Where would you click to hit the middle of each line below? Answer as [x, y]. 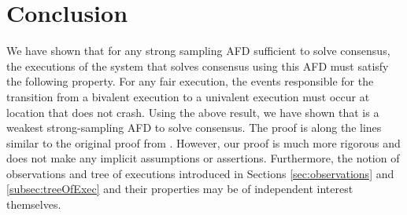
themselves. [34, 204]
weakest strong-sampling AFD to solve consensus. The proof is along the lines [194, 128]
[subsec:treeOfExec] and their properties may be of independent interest [180, 189]
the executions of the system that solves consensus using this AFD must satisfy [198, 66]
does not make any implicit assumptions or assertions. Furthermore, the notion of [203, 158]
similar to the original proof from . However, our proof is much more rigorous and [203, 142]
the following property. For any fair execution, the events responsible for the [190, 81]
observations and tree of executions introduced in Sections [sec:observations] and [200, 173]
